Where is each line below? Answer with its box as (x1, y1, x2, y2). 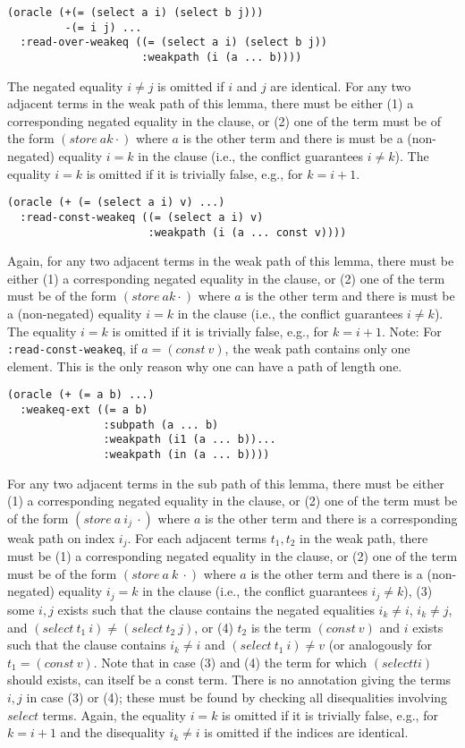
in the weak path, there (300, 528, 428, 547)
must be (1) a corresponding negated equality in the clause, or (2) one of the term (7, 547, 458, 565)
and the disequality (60, 723, 165, 742)
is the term (250, 617, 311, 636)
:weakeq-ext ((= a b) (20, 404, 148, 417)
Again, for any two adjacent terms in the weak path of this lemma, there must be (7, 251, 454, 270)
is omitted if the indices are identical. (204, 723, 409, 742)
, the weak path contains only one (224, 339, 410, 358)
